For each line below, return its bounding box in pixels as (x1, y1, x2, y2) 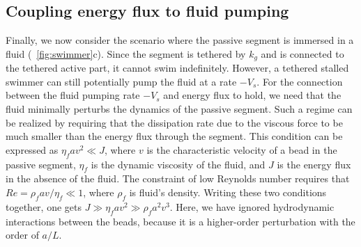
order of (6, 228, 39, 242)
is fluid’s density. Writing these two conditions (129, 185, 327, 199)
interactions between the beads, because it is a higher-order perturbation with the (6, 214, 355, 228)
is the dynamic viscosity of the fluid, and (91, 157, 266, 171)
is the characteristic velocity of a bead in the (146, 142, 337, 157)
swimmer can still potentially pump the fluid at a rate (6, 74, 237, 88)
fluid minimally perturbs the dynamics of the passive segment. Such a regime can (6, 102, 353, 116)
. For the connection (256, 74, 343, 88)
